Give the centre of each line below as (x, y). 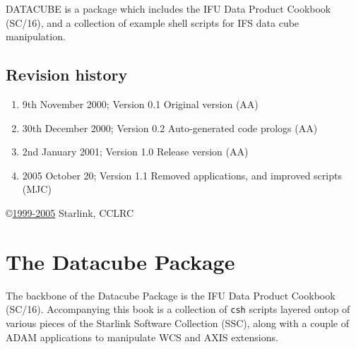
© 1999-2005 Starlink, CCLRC (70, 212)
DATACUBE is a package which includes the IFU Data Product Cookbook (168, 8)
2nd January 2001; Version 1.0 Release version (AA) (135, 152)
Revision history (67, 75)
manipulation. (36, 36)
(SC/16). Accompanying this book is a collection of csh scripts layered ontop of (178, 309)
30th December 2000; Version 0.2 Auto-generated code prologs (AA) (170, 128)
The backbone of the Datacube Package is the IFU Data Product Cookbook (171, 295)
